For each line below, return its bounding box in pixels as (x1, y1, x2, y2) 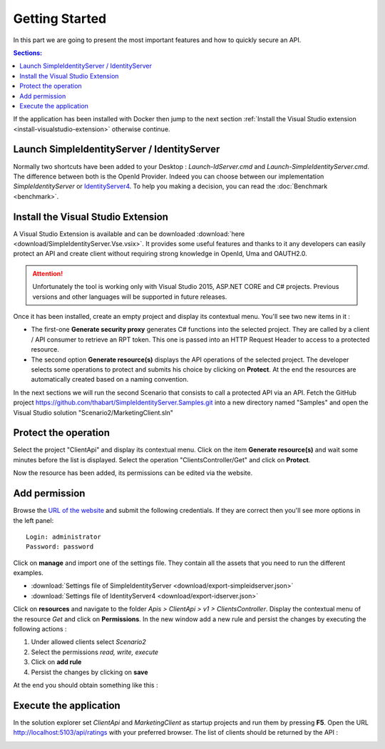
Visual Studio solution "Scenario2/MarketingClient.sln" (13, 408, 174, 417)
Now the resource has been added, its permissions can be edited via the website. (13, 469, 253, 477)
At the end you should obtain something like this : (13, 681, 158, 689)
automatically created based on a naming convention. (31, 375, 189, 384)
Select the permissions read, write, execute (31, 648, 159, 656)
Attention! (32, 269, 63, 277)
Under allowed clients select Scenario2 (31, 638, 146, 646)
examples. (13, 569, 44, 577)
